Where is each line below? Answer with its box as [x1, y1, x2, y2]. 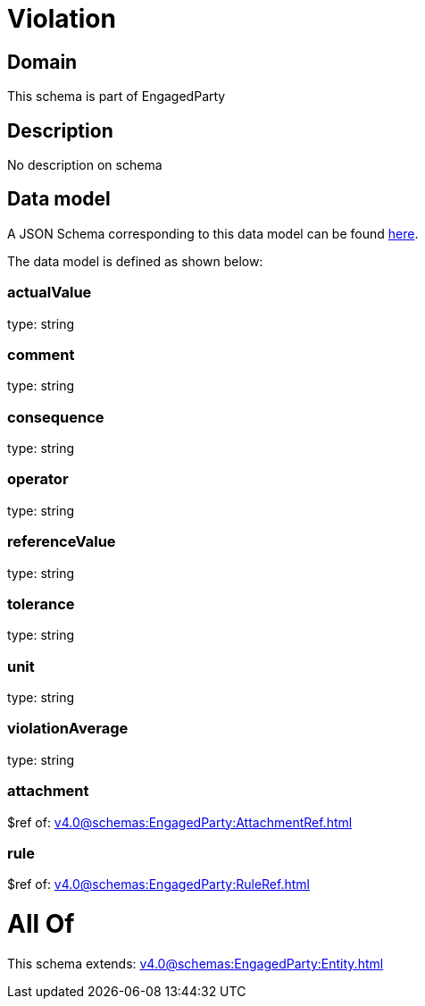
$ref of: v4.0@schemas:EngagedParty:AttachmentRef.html [7, 814, 353, 830]
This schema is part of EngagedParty [7, 88, 226, 105]
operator [7, 470, 69, 489]
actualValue [7, 283, 92, 302]
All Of [7, 909, 75, 940]
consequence [7, 407, 104, 426]
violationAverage [7, 719, 129, 738]
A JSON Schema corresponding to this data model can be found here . [7, 225, 419, 241]
